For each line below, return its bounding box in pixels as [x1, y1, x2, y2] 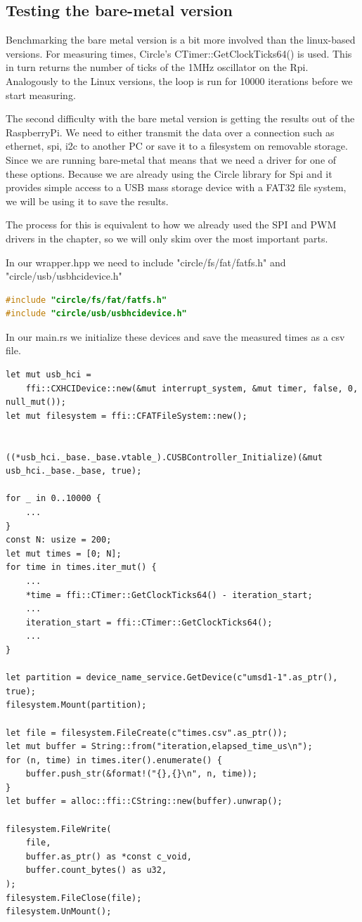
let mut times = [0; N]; [6, 548, 122, 559]
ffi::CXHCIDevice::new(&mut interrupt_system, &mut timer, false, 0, [25, 383, 358, 394]
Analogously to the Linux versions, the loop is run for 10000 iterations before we [6, 73, 353, 88]
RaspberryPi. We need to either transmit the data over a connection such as [6, 124, 335, 139]
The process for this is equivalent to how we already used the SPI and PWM [6, 217, 337, 232]
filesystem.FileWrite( [6, 824, 112, 834]
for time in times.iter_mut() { [6, 562, 157, 573]
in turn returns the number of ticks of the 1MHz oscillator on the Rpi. [6, 60, 309, 74]
